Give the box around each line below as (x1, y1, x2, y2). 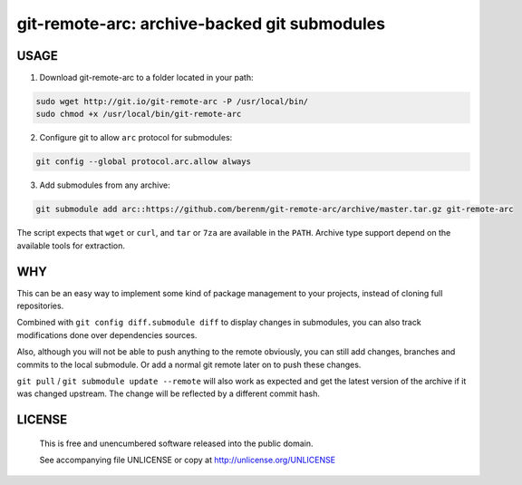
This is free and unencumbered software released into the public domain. (39, 438, 314, 449)
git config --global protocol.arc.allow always (35, 157, 251, 167)
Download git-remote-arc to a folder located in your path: (39, 73, 254, 83)
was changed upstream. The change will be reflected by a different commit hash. (16, 388, 321, 399)
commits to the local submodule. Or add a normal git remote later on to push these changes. (16, 359, 362, 370)
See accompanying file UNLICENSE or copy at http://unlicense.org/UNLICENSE (39, 454, 335, 466)
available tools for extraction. (16, 240, 126, 251)
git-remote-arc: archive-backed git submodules (16, 14, 385, 34)
